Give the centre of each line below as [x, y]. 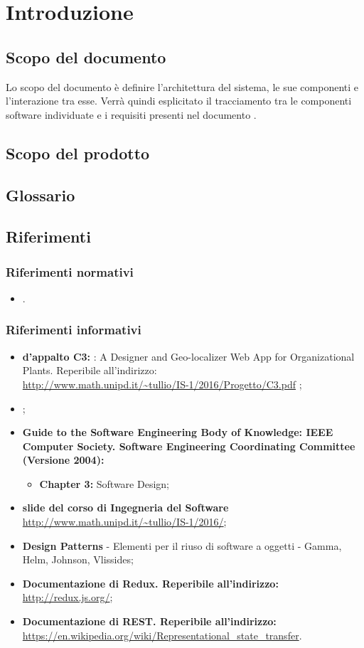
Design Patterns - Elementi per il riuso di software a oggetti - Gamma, [182, 545]
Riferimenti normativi [70, 271]
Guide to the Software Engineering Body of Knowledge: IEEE [178, 432]
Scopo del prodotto [78, 153]
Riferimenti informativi [74, 330]
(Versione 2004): [63, 460]
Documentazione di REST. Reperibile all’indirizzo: [149, 621]
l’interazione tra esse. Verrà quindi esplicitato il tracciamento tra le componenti [179, 101]
